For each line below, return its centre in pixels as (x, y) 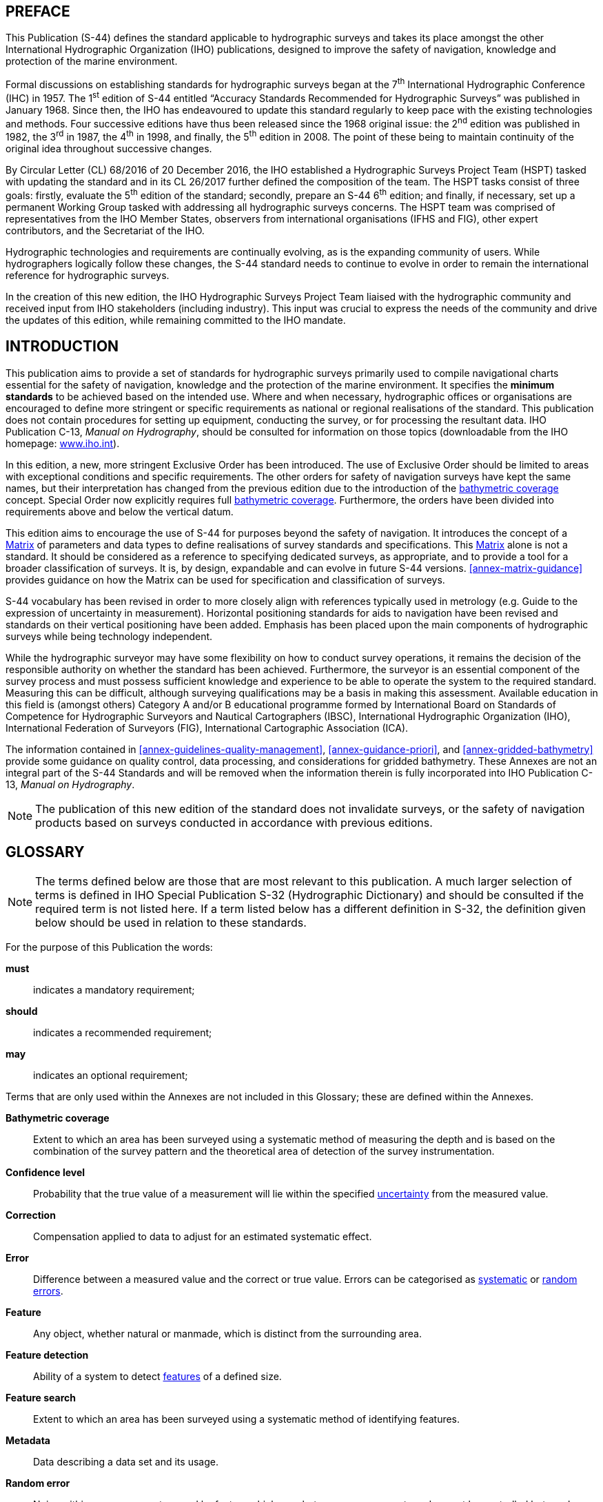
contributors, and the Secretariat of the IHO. (105, 230)
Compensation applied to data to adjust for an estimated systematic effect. (203, 1237)
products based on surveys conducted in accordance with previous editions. (234, 822)
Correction (31, 1215)
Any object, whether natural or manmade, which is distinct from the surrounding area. (227, 1334)
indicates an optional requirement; (111, 1076)
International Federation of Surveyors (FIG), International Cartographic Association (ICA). (207, 728)
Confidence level (45, 1173)
